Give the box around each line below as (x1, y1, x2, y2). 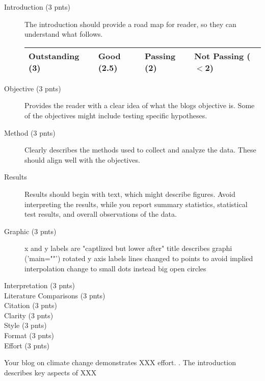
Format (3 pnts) (4, 330, 54, 341)
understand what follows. (24, 29, 103, 39)
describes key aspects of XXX (4, 367, 97, 377)
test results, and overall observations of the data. (24, 209, 177, 219)
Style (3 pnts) (4, 320, 47, 331)
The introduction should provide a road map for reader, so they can (24, 18, 236, 29)
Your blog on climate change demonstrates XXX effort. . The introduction (4, 357, 236, 368)
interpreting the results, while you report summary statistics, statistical (24, 198, 248, 209)
